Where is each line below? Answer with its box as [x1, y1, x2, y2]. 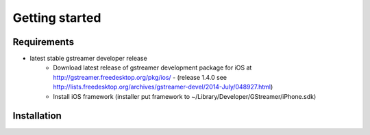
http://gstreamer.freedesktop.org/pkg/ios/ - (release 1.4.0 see [53, 73, 227, 81]
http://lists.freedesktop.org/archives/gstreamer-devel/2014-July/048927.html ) [53, 82, 273, 91]
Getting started [12, 10, 101, 25]
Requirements [12, 36, 75, 48]
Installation [12, 110, 62, 122]
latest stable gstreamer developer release [29, 55, 147, 63]
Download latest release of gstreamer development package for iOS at [53, 63, 252, 72]
